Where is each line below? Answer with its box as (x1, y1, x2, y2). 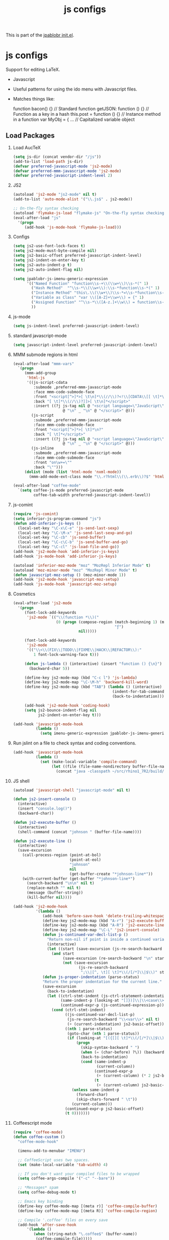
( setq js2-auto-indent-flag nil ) (13, 267, 83, 272)
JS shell (13, 778, 30, 784)
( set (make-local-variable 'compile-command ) (40, 759, 137, 764)
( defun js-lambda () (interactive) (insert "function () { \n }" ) (24, 661, 162, 666)
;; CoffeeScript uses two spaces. (18, 1157, 90, 1163)
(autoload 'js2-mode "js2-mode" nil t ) (13, 192, 97, 197)
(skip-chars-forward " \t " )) (76, 1096, 137, 1102)
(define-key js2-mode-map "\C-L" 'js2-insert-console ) (42, 927, 160, 933)
